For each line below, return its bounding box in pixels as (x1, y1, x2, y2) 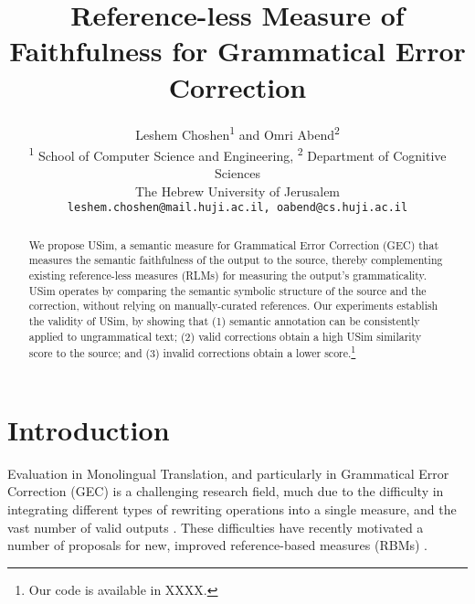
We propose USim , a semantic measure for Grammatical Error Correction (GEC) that (28, 237, 439, 252)
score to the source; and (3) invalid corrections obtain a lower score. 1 (28, 343, 356, 361)
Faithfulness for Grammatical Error (9, 32, 466, 69)
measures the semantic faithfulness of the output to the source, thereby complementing (28, 252, 443, 268)
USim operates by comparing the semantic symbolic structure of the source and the (28, 282, 427, 298)
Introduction (7, 410, 170, 448)
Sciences (215, 164, 260, 182)
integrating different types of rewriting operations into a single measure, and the (7, 499, 457, 518)
